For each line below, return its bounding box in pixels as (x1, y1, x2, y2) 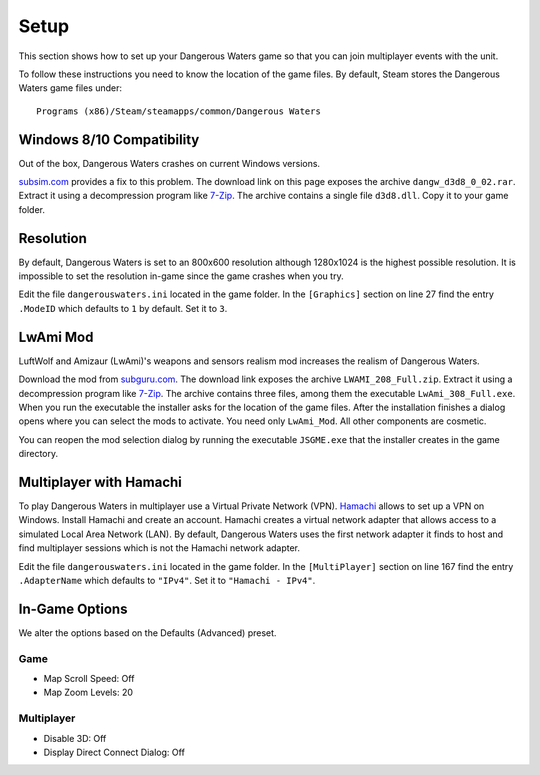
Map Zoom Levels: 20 (43, 686, 134, 699)
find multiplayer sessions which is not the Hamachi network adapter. (18, 542, 300, 554)
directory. (18, 448, 59, 460)
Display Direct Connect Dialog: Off (43, 746, 185, 758)
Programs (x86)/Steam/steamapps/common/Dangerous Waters (36, 105, 322, 117)
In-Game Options (18, 600, 128, 617)
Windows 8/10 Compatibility (18, 131, 200, 148)
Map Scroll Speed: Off (43, 673, 135, 685)
